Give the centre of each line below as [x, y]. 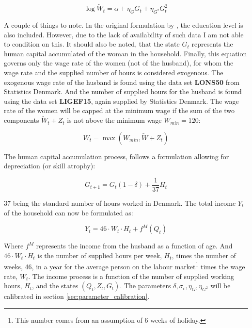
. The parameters [145, 286]
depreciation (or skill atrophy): [50, 166]
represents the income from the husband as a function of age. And [134, 246]
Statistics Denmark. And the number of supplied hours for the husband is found [123, 91]
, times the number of [204, 255]
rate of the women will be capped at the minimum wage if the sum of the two [119, 110]
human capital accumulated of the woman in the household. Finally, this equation [126, 53]
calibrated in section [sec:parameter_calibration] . [77, 296]
